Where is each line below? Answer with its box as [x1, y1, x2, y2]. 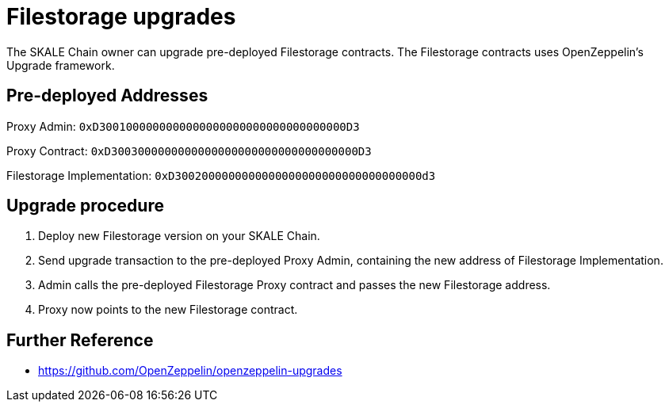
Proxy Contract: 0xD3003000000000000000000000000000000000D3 [6, 143, 372, 158]
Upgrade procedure [6, 196, 164, 216]
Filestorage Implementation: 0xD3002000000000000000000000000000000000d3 [6, 168, 436, 182]
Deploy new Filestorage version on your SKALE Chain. [38, 229, 320, 243]
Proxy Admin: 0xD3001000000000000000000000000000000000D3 [6, 119, 360, 133]
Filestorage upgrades [6, 3, 236, 30]
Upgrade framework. [6, 58, 115, 72]
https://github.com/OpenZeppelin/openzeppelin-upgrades [38, 364, 342, 378]
